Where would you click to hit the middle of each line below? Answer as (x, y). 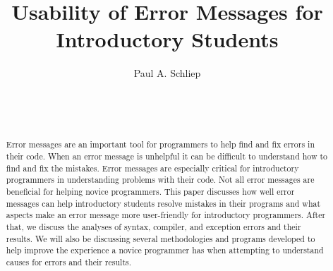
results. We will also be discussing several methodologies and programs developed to (161, 238)
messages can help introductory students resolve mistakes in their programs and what (163, 203)
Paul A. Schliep (167, 73)
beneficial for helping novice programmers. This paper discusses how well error (150, 192)
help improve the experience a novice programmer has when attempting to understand (165, 250)
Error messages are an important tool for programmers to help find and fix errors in (161, 144)
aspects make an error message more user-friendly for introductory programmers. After (166, 215)
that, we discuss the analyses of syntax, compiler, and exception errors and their (153, 227)
